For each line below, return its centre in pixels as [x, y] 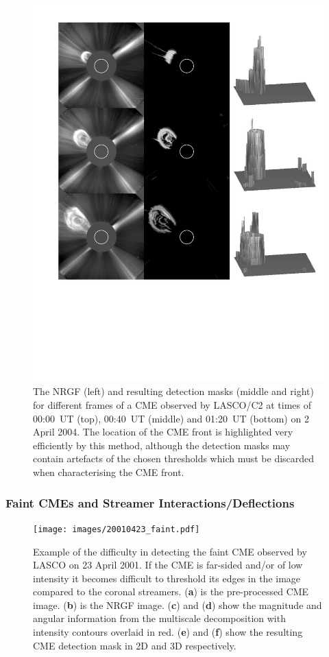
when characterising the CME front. [109, 472]
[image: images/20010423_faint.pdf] [117, 529]
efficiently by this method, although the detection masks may [162, 445]
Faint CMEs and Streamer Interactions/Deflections [150, 502]
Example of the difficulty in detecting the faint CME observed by [170, 551]
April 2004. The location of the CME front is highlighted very [163, 432]
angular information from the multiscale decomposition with [159, 618]
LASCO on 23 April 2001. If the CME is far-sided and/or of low [168, 565]
